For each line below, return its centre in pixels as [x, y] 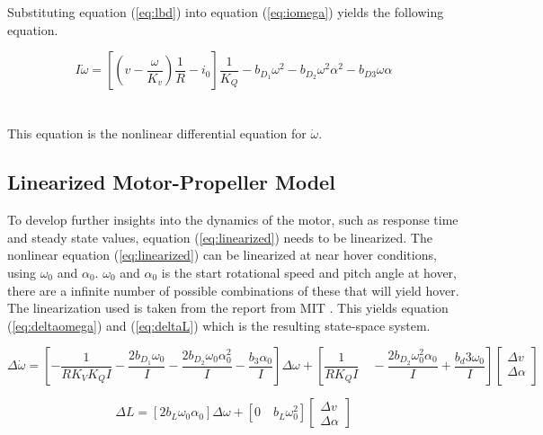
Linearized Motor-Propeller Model [171, 182]
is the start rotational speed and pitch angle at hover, [309, 272]
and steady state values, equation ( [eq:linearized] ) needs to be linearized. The [220, 237]
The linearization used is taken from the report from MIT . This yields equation [228, 308]
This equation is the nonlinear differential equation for [157, 133]
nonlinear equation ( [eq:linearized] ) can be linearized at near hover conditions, [222, 255]
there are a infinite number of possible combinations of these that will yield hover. [233, 290]
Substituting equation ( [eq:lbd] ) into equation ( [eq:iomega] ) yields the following [226, 12]
